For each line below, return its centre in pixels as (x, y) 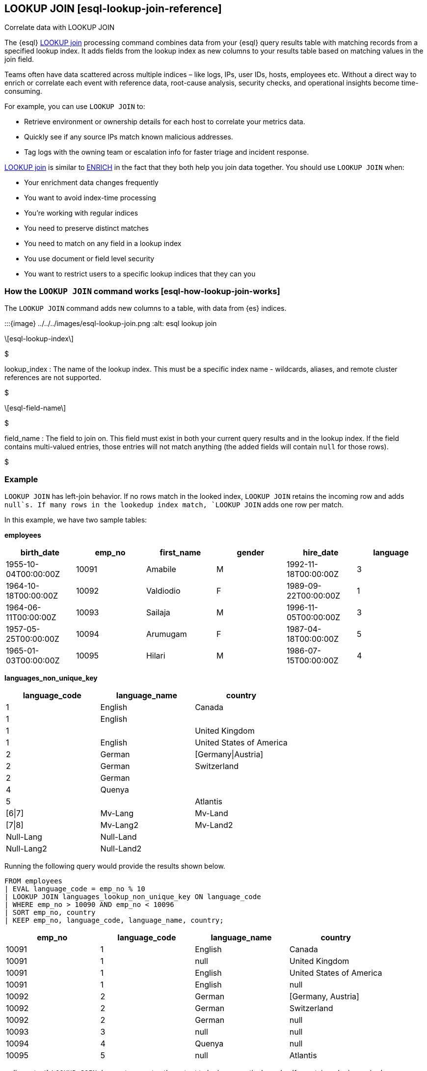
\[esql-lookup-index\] (39, 339)
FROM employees (34, 881)
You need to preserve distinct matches (86, 228)
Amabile (161, 569)
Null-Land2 (121, 848)
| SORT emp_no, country (50, 912)
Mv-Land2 (214, 825)
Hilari (156, 655)
